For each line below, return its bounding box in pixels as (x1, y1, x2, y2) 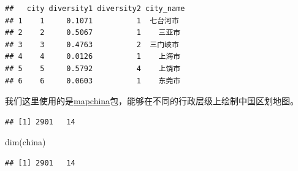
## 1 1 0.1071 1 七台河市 (5, 16, 179, 25)
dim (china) (5, 135, 46, 148)
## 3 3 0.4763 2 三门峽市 (5, 40, 179, 49)
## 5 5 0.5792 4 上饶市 (5, 64, 181, 73)
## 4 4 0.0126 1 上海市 (5, 52, 181, 61)
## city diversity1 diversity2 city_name (5, 4, 185, 13)
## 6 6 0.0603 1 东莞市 (5, 76, 181, 85)
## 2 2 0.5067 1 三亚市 (5, 28, 181, 37)
